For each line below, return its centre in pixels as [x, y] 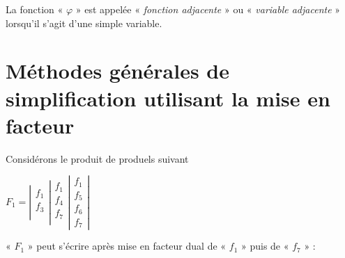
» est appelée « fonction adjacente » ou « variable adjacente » [208, 9]
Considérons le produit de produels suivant [97, 158]
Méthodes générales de [118, 71]
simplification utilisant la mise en [168, 98]
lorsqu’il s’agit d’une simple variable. [84, 23]
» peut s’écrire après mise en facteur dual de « [127, 246]
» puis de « [265, 246]
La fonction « [34, 9]
